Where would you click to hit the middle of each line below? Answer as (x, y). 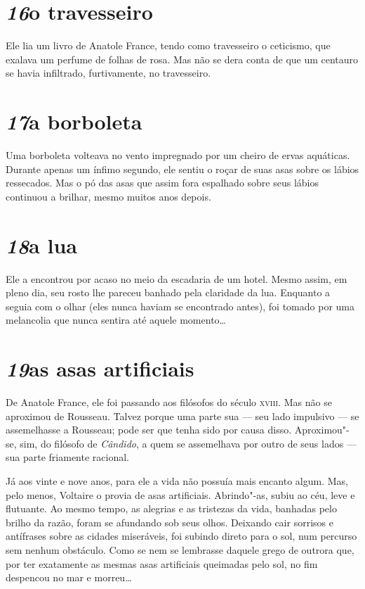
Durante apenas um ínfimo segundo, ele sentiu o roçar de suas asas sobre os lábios (182, 169)
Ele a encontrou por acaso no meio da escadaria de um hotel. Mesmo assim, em (177, 278)
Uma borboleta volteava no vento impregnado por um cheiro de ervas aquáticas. (178, 155)
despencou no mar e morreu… (69, 577)
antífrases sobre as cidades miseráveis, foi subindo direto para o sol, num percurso (181, 536)
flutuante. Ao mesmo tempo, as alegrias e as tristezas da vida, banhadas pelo (171, 508)
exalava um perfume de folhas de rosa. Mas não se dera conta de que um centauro (182, 59)
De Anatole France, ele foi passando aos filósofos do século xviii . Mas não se (169, 402)
